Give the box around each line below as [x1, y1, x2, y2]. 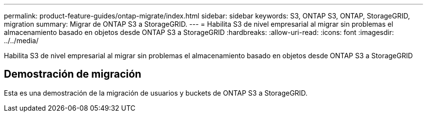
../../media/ [4, 36, 39, 45]
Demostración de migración [4, 68, 141, 81]
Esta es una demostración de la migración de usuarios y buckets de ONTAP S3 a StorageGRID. [4, 88, 308, 97]
